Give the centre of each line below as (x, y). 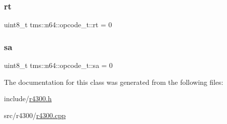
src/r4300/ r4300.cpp (35, 115)
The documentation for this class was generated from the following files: (114, 82)
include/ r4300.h (28, 98)
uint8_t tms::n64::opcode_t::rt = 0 (58, 25)
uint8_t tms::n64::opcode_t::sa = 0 (58, 65)
